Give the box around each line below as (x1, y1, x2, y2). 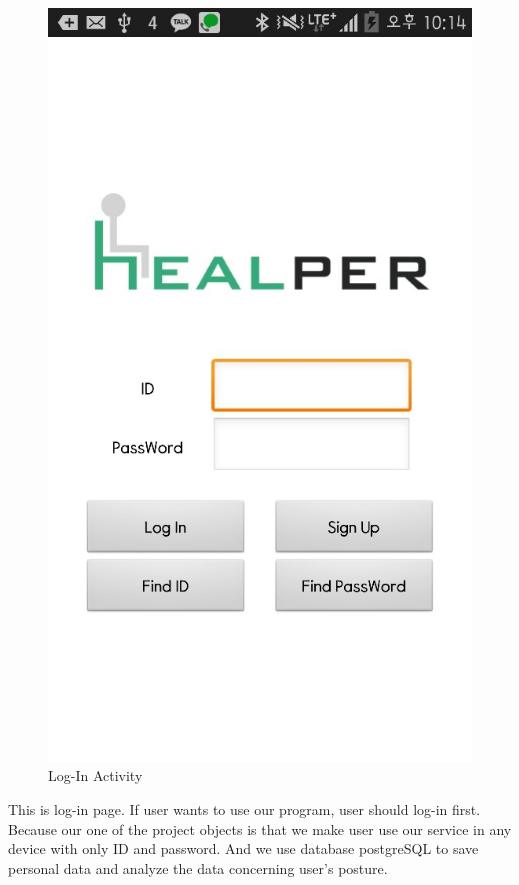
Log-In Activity (48, 765, 143, 786)
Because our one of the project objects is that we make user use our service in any (8, 818, 512, 839)
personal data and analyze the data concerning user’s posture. (8, 857, 388, 878)
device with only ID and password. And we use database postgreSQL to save (8, 838, 479, 859)
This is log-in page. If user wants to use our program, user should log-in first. (8, 798, 481, 819)
